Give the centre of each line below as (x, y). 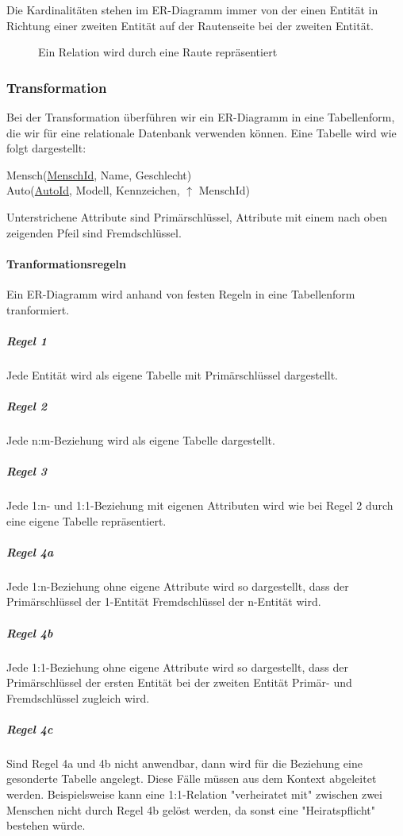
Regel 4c (30, 728)
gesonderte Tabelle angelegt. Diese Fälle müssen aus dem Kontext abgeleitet (192, 778)
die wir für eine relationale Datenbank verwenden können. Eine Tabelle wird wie (201, 132)
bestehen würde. (46, 825)
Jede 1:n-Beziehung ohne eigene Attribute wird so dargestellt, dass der (178, 586)
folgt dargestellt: (46, 148)
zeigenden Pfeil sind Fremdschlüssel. (94, 232)
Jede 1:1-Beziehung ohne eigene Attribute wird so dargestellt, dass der (177, 666)
